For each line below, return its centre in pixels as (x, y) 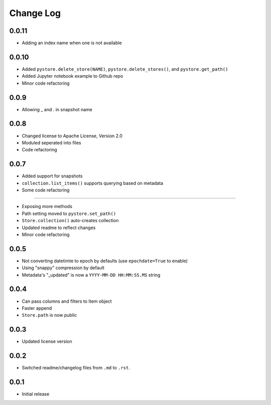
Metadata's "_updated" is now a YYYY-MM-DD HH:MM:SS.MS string (91, 275)
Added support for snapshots (52, 176)
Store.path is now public (49, 315)
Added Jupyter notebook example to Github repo (73, 76)
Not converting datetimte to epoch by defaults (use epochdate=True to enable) (105, 261)
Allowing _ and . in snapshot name (57, 109)
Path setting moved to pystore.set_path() (69, 214)
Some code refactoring (46, 190)
